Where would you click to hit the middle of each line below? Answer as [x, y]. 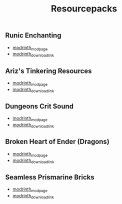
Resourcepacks [84, 9]
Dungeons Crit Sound [39, 106]
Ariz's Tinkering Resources [48, 71]
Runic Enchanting [33, 35]
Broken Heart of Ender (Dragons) [57, 142]
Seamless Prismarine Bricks [50, 177]
